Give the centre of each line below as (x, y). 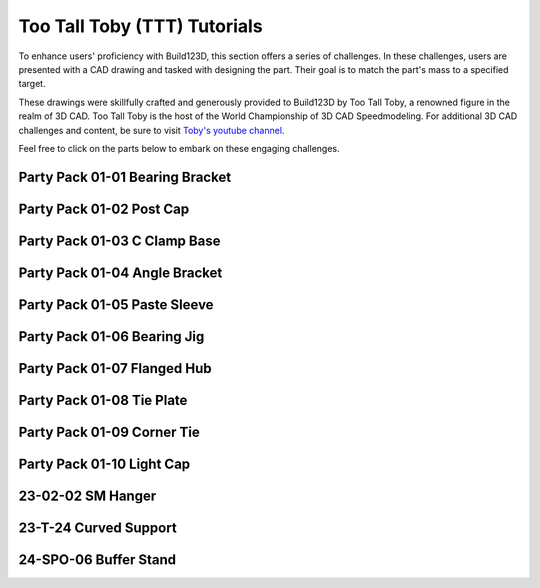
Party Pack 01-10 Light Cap (104, 463)
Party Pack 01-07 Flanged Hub (115, 368)
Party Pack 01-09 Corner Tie (109, 431)
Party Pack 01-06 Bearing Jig (111, 336)
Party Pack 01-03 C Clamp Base (119, 240)
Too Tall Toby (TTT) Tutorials (141, 26)
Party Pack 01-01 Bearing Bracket (125, 176)
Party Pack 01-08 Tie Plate (103, 400)
